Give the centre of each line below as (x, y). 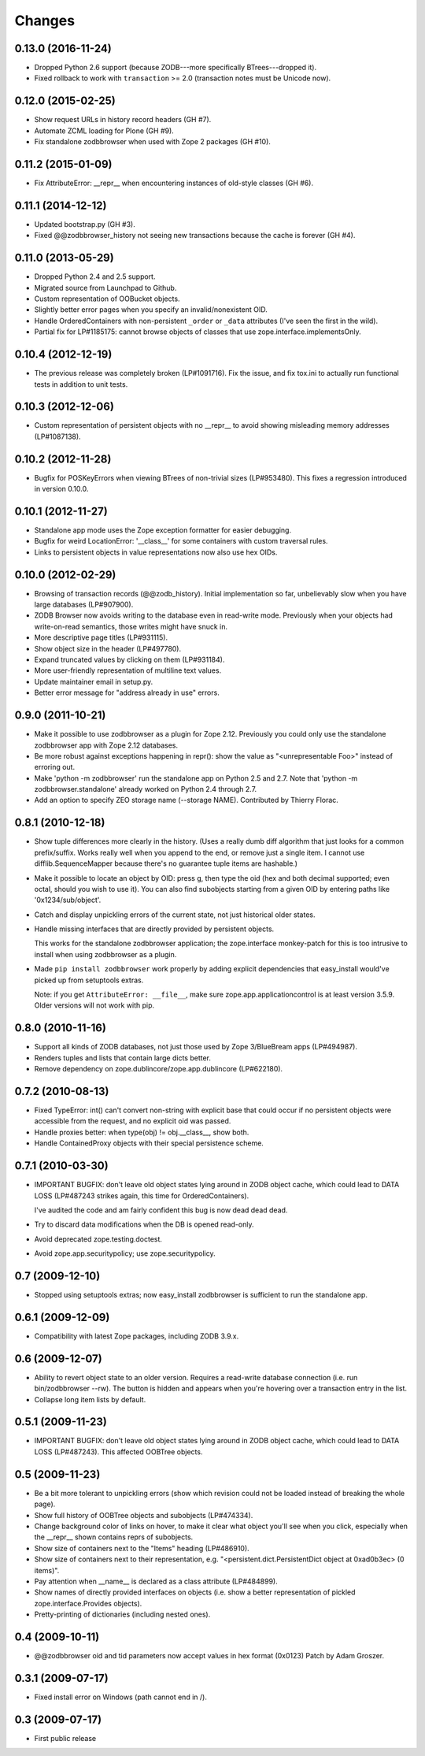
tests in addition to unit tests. (81, 384)
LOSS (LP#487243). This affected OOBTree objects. (118, 1452)
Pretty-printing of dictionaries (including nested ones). (122, 1614)
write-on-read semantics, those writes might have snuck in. (131, 626)
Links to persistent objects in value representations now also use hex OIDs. (156, 552)
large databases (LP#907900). (84, 605)
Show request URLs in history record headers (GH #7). (123, 120)
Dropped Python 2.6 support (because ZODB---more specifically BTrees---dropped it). (176, 68)
